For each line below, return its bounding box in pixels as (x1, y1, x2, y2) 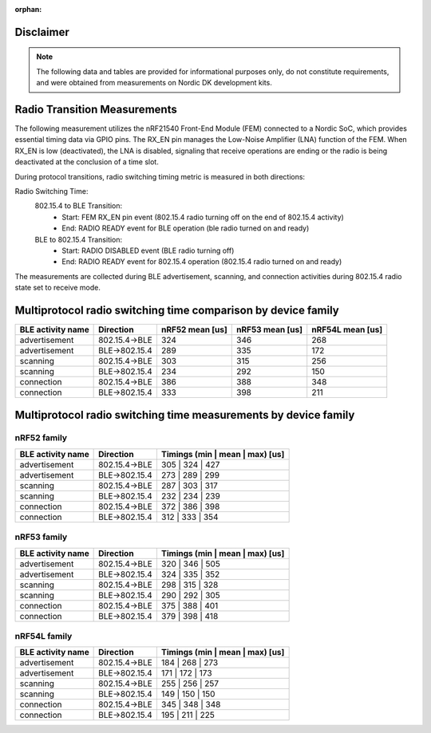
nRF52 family (14, 432, 68, 443)
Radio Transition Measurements (14, 103, 177, 116)
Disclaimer (14, 25, 69, 39)
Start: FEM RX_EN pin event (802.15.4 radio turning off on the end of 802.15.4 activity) (61, 212, 345, 222)
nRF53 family (14, 531, 68, 542)
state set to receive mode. (14, 283, 101, 293)
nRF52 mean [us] (160, 324, 227, 335)
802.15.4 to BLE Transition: (34, 201, 123, 211)
